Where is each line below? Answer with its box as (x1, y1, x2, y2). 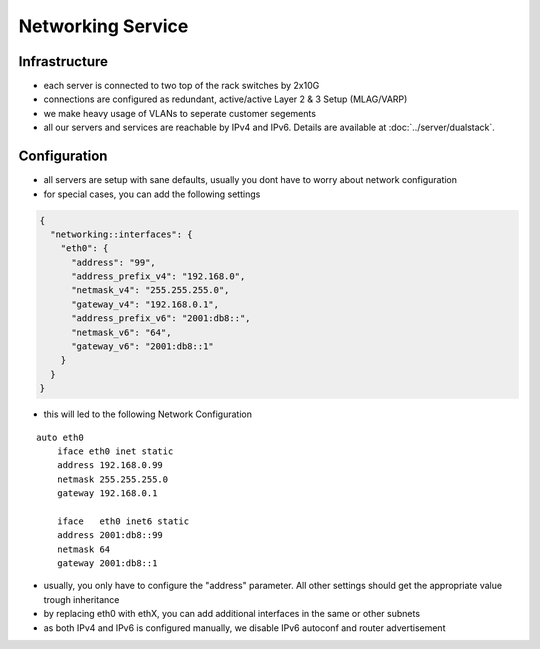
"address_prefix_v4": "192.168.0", (71, 271, 246, 282)
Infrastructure (18, 53, 109, 70)
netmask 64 (56, 543, 111, 555)
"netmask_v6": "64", (71, 326, 172, 338)
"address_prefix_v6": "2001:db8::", (71, 313, 251, 324)
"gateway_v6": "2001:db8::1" (71, 341, 214, 352)
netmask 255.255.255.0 (56, 473, 169, 485)
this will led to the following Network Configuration (43, 408, 252, 420)
